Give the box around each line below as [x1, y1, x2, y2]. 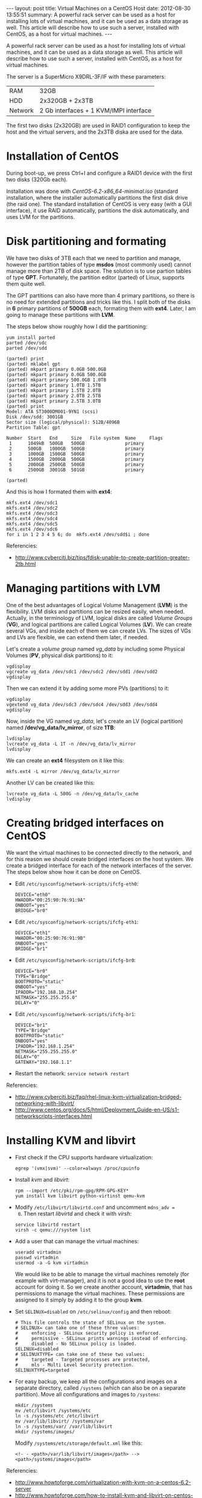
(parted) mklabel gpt [6, 361, 61, 367]
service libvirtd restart [14, 1222, 80, 1228]
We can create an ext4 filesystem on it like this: [6, 757, 125, 764]
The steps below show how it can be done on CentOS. [6, 868, 142, 875]
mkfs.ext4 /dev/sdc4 [6, 515, 58, 521]
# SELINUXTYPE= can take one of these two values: [14, 1351, 145, 1357]
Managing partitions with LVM [6, 582, 161, 595]
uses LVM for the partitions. [6, 213, 75, 220]
